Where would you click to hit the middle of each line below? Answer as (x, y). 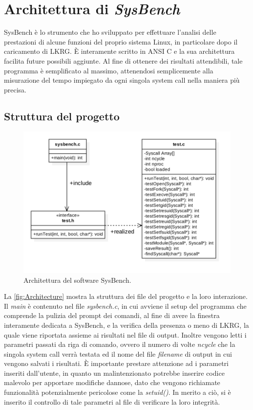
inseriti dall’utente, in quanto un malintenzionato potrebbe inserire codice (114, 373)
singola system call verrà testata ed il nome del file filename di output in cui (118, 353)
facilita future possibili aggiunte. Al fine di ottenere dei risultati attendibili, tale (123, 60)
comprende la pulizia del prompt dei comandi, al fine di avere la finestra (112, 315)
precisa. (15, 89)
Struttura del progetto (62, 116)
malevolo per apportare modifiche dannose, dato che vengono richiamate (112, 382)
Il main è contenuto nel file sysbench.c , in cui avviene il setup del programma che (125, 306)
